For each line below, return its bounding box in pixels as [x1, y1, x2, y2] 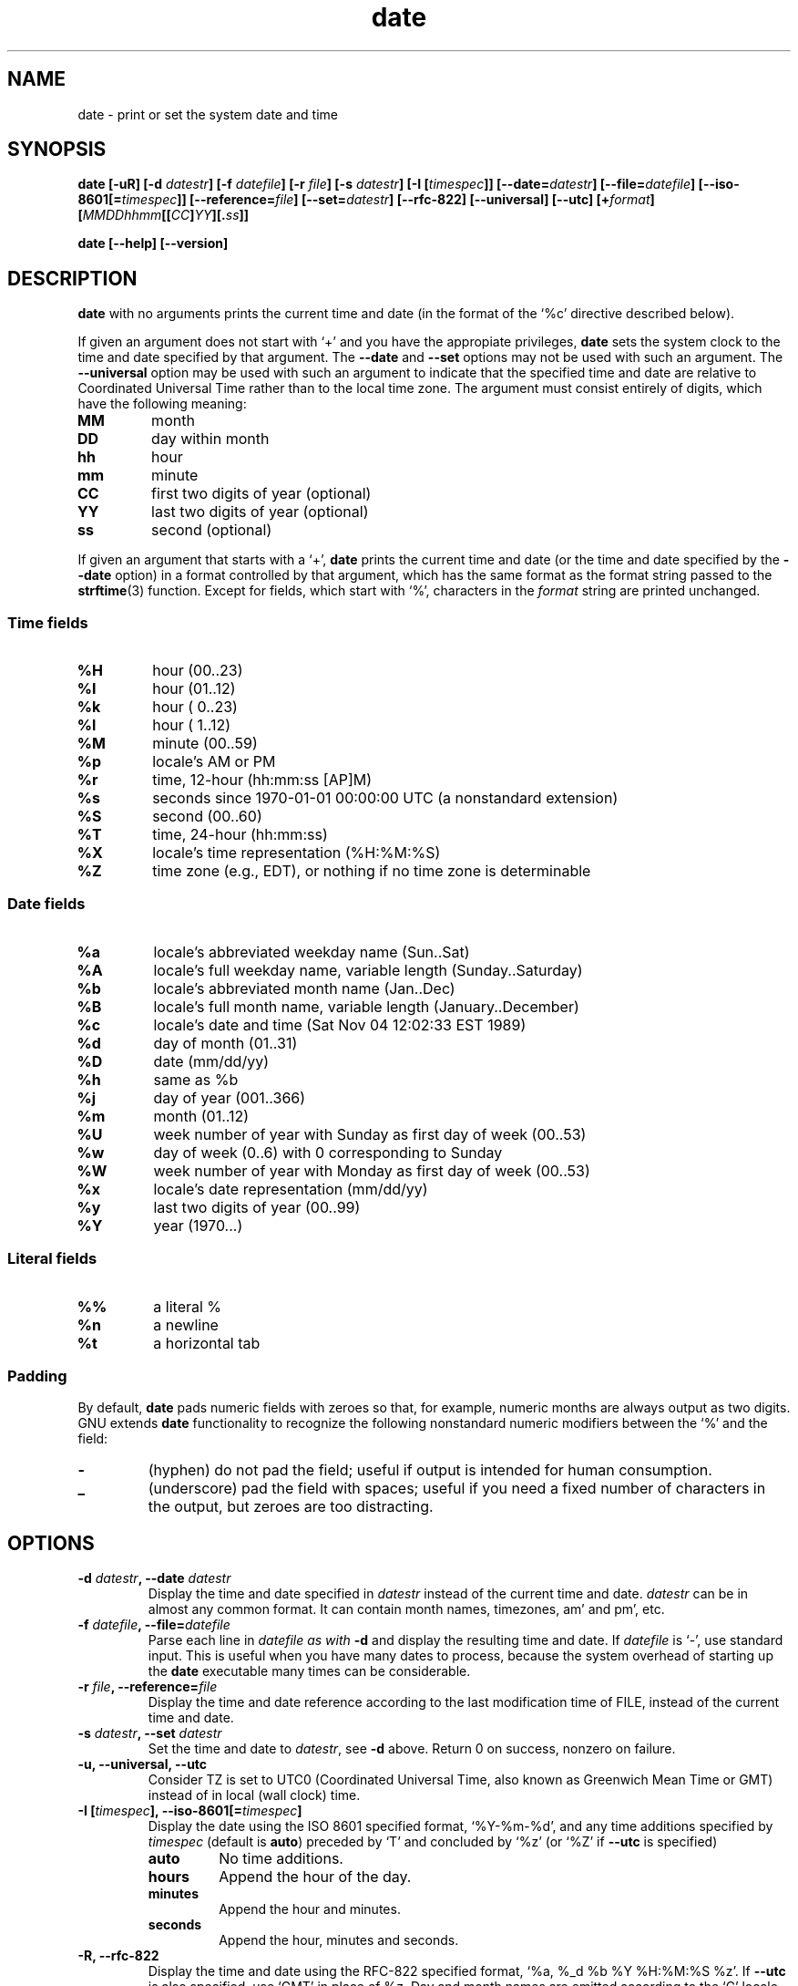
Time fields [7, 613, 88, 632]
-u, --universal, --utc [77, 1756, 208, 1773]
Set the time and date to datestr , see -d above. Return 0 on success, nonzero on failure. [148, 1741, 676, 1757]
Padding [7, 1366, 67, 1385]
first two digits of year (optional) [151, 484, 372, 503]
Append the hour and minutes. [219, 1901, 401, 1918]
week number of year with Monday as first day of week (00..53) [153, 1161, 590, 1180]
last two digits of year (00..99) [153, 1197, 361, 1216]
